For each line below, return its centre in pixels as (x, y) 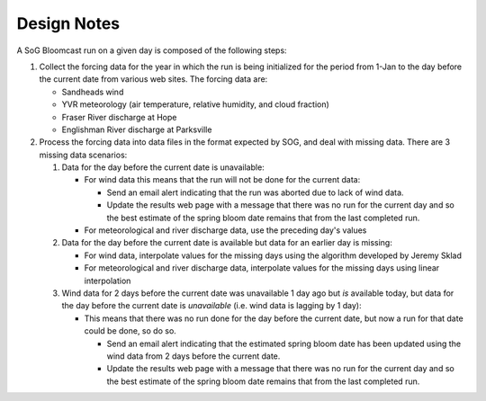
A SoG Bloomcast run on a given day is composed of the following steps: (152, 50)
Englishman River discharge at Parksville (137, 129)
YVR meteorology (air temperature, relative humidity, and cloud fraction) (196, 104)
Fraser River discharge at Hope (119, 117)
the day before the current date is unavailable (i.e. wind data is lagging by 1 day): (211, 306)
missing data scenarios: (83, 155)
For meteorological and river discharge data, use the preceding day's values (225, 230)
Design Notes (68, 23)
